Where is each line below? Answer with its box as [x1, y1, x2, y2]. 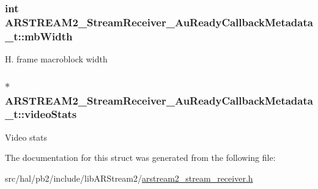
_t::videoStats [5, 106, 77, 122]
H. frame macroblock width [5, 53, 108, 65]
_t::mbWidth [5, 28, 73, 43]
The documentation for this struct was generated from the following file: [5, 151, 276, 164]
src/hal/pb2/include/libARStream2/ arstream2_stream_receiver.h [5, 171, 253, 184]
